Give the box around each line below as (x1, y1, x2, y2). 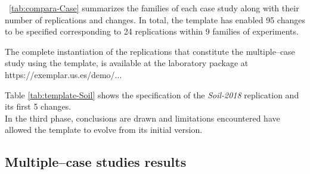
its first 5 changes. (5, 100, 72, 113)
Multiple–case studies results (5, 153, 187, 171)
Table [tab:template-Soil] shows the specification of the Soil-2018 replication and (5, 88, 299, 101)
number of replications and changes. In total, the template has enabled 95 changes (5, 13, 305, 26)
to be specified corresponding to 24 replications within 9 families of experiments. (5, 25, 299, 38)
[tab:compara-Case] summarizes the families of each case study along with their (9, 2, 299, 14)
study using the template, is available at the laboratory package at (5, 57, 249, 69)
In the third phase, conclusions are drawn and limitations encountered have (5, 111, 280, 124)
